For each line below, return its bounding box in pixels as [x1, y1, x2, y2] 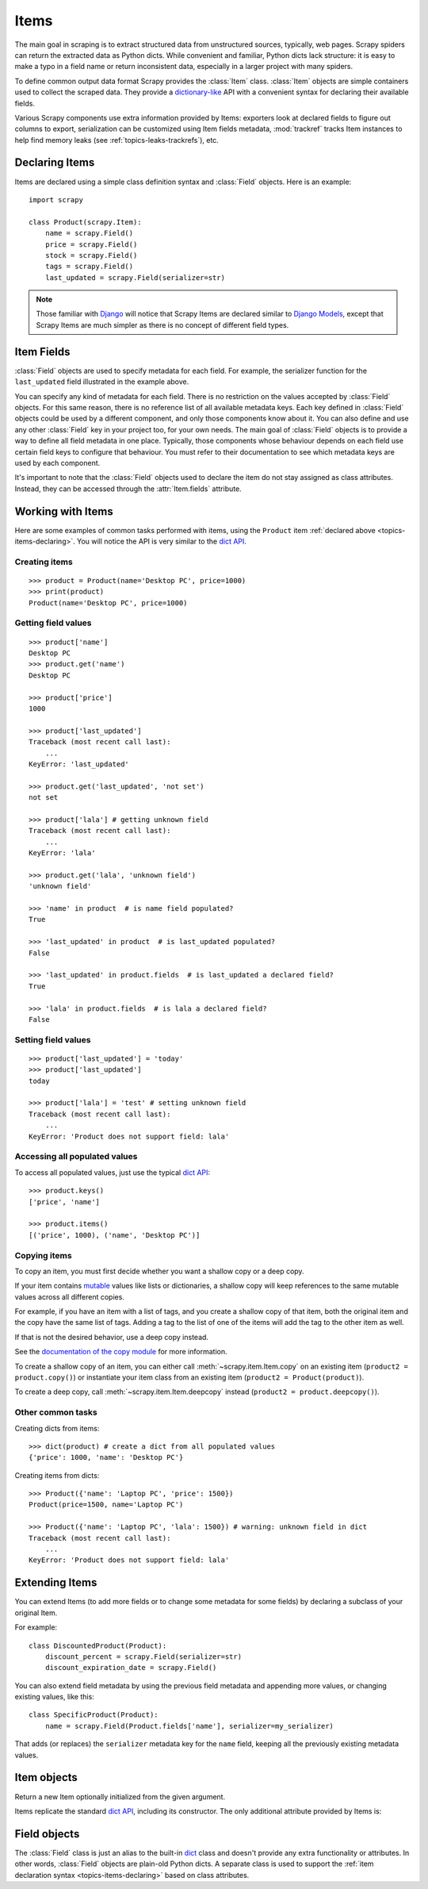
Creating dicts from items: [14, 1423, 100, 1433]
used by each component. [14, 458, 101, 467]
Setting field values [14, 1034, 91, 1045]
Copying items [14, 1250, 72, 1261]
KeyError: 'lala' [29, 849, 96, 858]
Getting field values [14, 617, 92, 628]
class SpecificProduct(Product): [29, 1710, 159, 1719]
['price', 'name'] [29, 1197, 101, 1206]
